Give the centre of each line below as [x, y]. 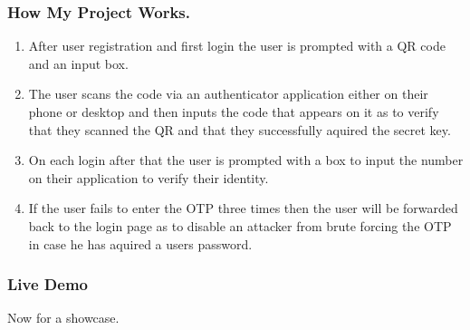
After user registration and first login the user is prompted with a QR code [237, 46]
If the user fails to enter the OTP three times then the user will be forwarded [243, 208]
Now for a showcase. [63, 318]
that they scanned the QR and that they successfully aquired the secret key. [240, 129]
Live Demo [48, 284]
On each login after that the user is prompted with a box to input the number [246, 160]
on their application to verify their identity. [149, 177]
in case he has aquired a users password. [140, 243]
